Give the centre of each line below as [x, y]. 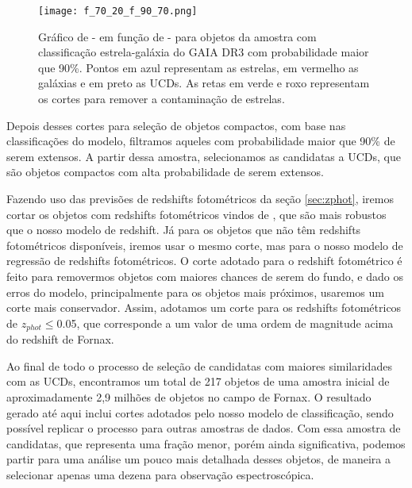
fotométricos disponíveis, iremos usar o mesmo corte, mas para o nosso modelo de [205, 245]
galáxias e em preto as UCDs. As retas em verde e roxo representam [204, 83]
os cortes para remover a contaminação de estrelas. [162, 99]
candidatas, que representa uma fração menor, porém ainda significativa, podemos [206, 443]
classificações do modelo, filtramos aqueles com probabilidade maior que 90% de [201, 141]
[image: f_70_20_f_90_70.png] [118, 11]
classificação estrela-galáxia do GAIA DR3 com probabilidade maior [204, 52]
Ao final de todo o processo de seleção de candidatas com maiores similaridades [199, 365]
